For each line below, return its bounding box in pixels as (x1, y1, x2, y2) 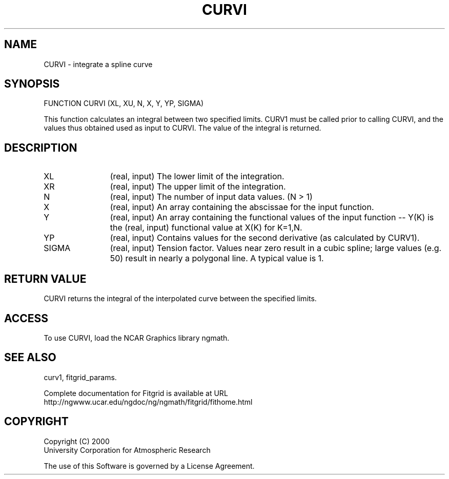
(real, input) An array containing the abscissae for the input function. (110, 202, 374, 213)
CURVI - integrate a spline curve (44, 59, 153, 69)
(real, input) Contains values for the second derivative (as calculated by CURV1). (110, 233, 420, 243)
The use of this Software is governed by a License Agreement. (44, 461, 255, 470)
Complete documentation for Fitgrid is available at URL (44, 388, 228, 398)
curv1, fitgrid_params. (44, 372, 117, 382)
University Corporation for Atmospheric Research (44, 445, 211, 454)
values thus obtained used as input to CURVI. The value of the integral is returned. (44, 123, 321, 133)
